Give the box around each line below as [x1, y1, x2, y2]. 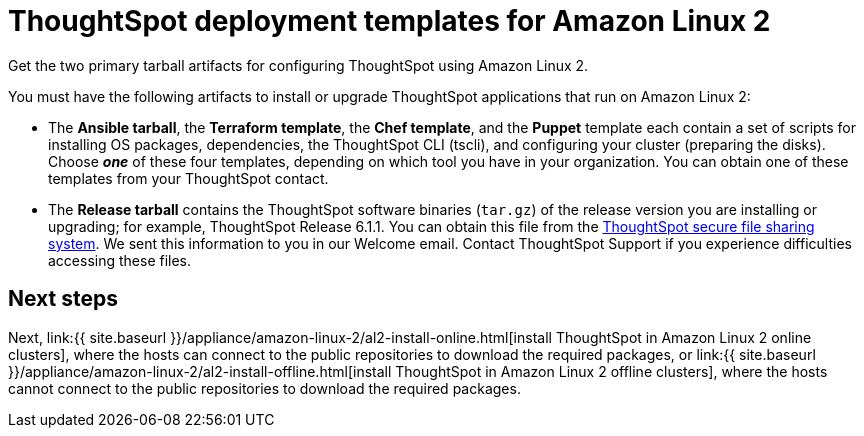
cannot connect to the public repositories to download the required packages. [8, 379, 521, 397]
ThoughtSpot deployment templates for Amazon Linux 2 [8, 4, 771, 38]
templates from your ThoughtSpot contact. [48, 169, 329, 187]
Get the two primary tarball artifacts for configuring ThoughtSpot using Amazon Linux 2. [8, 56, 589, 74]
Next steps [8, 286, 118, 312]
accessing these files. [48, 251, 192, 269]
